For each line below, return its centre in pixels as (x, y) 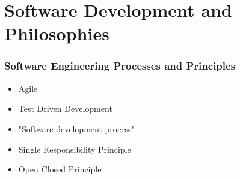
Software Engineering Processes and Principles (120, 66)
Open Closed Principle (60, 169)
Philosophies (57, 33)
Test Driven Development (65, 108)
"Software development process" (76, 128)
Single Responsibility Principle (75, 149)
